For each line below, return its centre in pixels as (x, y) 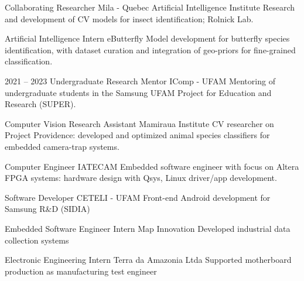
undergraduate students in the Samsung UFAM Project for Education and (138, 92)
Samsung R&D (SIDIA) (47, 209)
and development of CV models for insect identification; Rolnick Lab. (129, 18)
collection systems (37, 240)
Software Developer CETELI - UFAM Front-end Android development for (138, 197)
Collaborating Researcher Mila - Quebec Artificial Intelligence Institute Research (150, 7)
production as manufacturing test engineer (81, 271)
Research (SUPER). (40, 104)
